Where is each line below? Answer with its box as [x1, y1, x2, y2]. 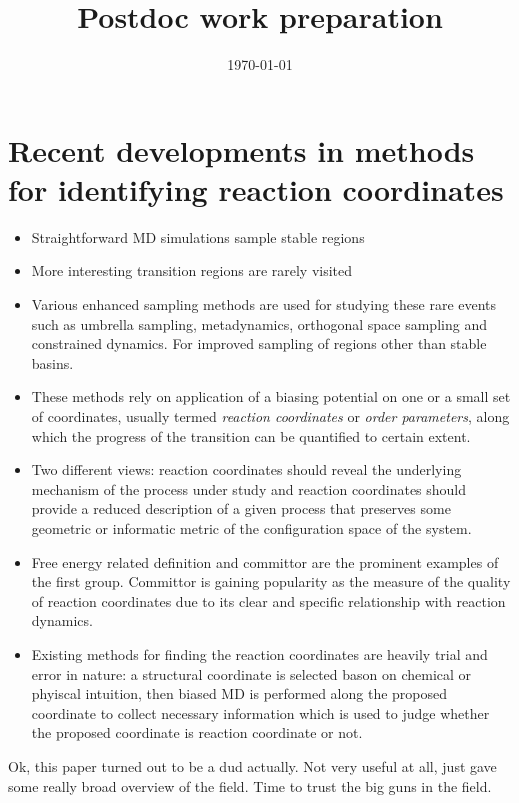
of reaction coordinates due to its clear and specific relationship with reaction [31, 590, 506, 611]
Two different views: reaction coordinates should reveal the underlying [31, 459, 462, 480]
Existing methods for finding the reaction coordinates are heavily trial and [31, 643, 488, 664]
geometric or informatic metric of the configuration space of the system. [31, 517, 472, 538]
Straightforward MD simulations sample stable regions [31, 226, 365, 247]
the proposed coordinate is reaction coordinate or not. [31, 722, 363, 743]
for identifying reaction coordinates [8, 168, 504, 209]
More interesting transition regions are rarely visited [31, 260, 353, 281]
